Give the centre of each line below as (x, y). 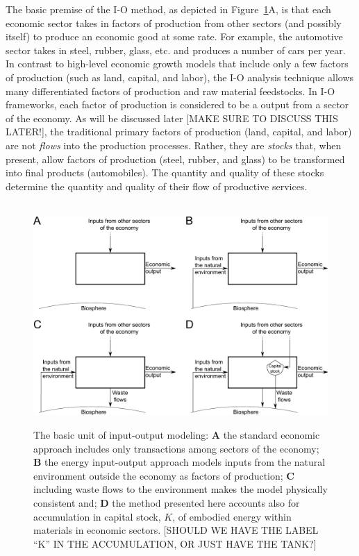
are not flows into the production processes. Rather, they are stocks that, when (174, 145)
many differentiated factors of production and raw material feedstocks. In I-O (170, 91)
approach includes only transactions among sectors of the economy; (176, 448)
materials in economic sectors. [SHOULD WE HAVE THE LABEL (176, 530)
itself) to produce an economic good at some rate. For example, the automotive (174, 36)
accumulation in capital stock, (97, 516)
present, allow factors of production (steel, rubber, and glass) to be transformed (175, 159)
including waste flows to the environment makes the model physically (181, 489)
